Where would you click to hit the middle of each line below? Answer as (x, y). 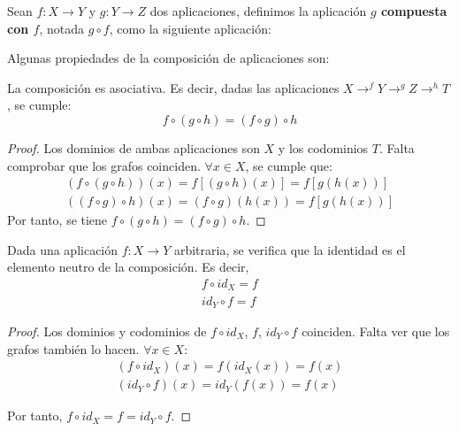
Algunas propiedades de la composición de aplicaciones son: (168, 58)
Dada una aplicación (63, 249)
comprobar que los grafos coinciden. (104, 165)
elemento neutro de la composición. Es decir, (128, 267)
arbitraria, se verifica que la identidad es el (290, 249)
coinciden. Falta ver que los (376, 331)
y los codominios (323, 147)
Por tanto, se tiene (57, 220)
